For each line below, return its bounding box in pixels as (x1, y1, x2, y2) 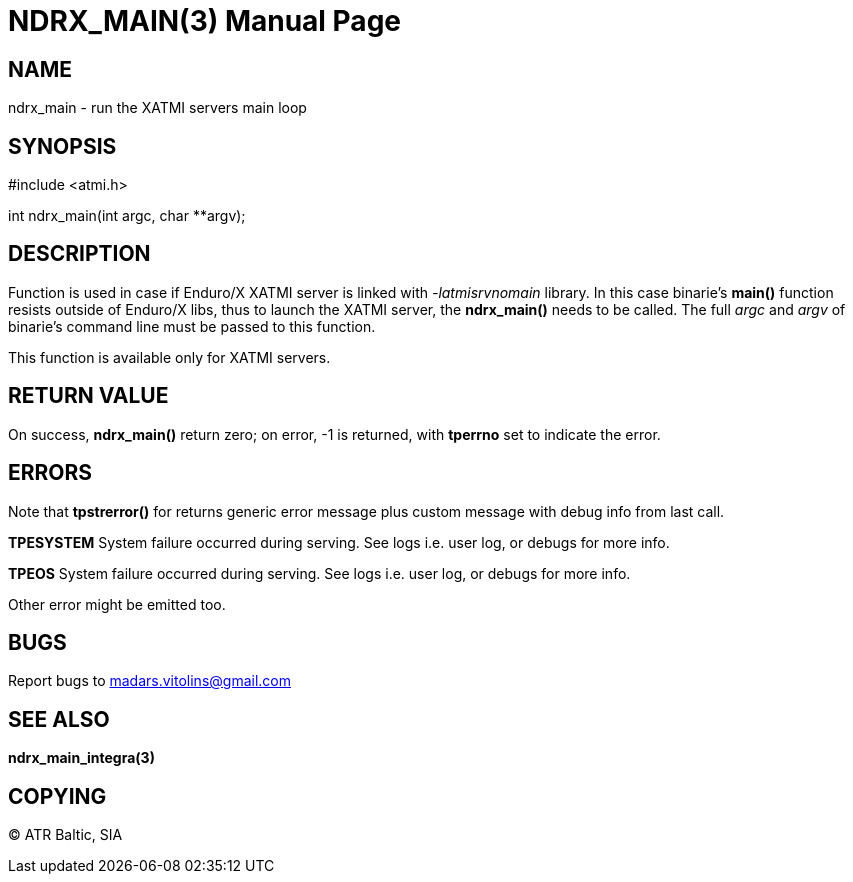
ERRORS (8, 460, 93, 486)
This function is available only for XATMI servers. (8, 348, 331, 366)
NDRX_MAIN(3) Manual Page (8, 4, 401, 38)
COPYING (8, 783, 107, 809)
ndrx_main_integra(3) (8, 749, 155, 767)
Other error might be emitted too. (8, 595, 226, 613)
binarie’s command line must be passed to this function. (8, 317, 376, 335)
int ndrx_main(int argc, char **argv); (8, 207, 246, 225)
